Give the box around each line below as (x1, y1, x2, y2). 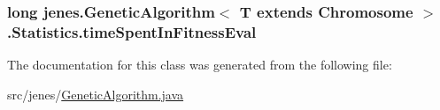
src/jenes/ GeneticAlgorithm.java (7, 84, 184, 103)
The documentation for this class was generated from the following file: (7, 55, 392, 74)
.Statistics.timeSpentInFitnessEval (7, 20, 257, 42)
